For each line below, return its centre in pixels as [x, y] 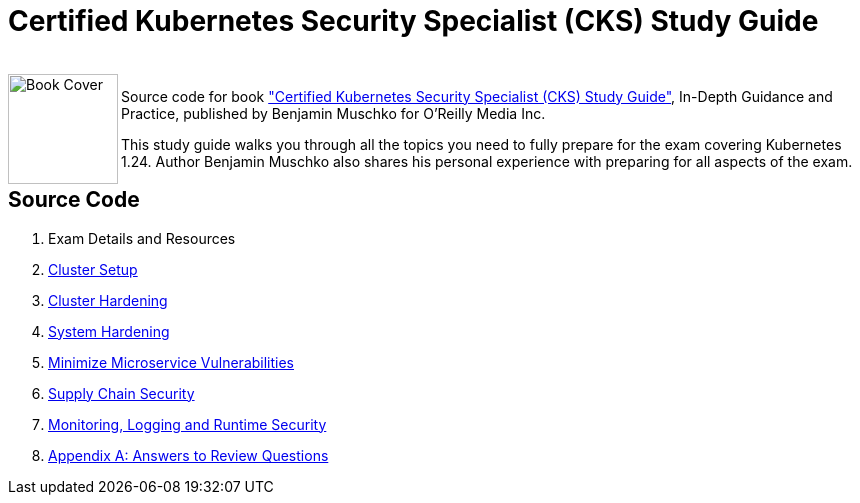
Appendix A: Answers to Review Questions [188, 455]
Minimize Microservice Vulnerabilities [171, 362]
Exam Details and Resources [142, 238]
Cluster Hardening [108, 300]
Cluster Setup [93, 269]
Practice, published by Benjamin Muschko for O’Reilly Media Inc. [333, 113]
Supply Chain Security [121, 393]
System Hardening [109, 331]
